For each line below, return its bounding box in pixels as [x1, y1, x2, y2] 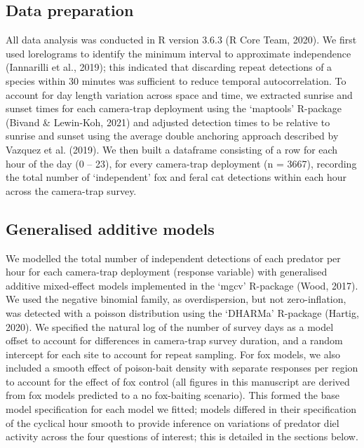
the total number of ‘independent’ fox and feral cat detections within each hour [6, 170, 346, 184]
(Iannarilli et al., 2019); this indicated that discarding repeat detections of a [6, 60, 332, 74]
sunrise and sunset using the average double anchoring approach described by [6, 128, 339, 143]
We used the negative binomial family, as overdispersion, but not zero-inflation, [6, 292, 346, 306]
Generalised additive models [6, 217, 215, 239]
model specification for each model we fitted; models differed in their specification [6, 402, 357, 416]
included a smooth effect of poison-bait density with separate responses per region [6, 360, 358, 375]
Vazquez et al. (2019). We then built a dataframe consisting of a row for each [6, 142, 338, 156]
